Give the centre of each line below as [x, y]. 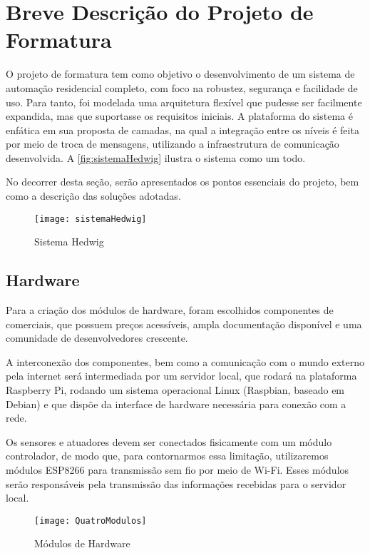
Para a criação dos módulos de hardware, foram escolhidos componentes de [170, 310]
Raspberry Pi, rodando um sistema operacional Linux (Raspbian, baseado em [175, 390]
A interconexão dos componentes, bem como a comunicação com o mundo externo [185, 361]
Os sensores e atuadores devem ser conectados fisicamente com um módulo [169, 441]
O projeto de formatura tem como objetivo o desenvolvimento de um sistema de [180, 74]
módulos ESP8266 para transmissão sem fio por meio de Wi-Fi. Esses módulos [178, 470]
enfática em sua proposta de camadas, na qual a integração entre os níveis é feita [183, 130]
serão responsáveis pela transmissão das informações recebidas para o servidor [176, 483]
